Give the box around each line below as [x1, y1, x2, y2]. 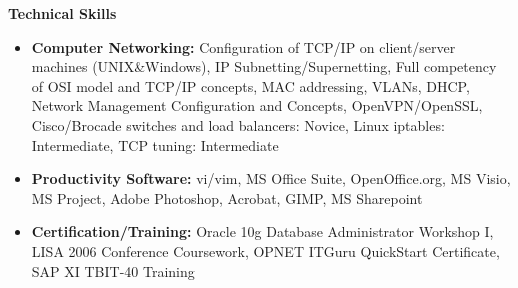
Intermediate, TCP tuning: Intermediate [31, 134, 279, 155]
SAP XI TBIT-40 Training [31, 260, 195, 281]
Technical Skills [8, 3, 117, 23]
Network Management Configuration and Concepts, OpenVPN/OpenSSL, [31, 95, 483, 116]
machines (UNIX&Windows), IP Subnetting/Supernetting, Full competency [31, 56, 497, 77]
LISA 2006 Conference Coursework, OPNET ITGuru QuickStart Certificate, [31, 240, 500, 261]
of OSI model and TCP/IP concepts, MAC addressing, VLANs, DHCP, [31, 75, 470, 96]
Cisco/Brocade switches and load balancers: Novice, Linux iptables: [31, 114, 445, 135]
